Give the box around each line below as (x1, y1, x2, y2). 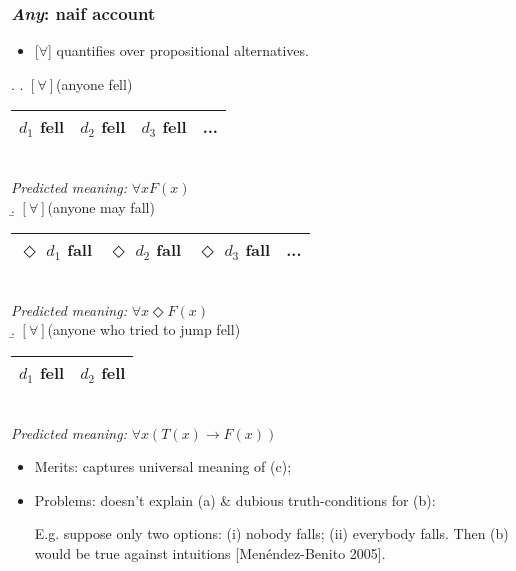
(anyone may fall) (47, 196, 155, 217)
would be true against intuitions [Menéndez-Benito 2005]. (34, 542, 386, 563)
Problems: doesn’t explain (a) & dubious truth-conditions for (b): (34, 489, 436, 510)
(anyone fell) (56, 73, 133, 94)
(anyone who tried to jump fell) (47, 319, 241, 340)
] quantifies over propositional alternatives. (48, 40, 309, 61)
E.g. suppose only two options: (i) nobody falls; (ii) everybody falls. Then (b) (34, 523, 509, 544)
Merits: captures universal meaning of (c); (34, 456, 292, 477)
